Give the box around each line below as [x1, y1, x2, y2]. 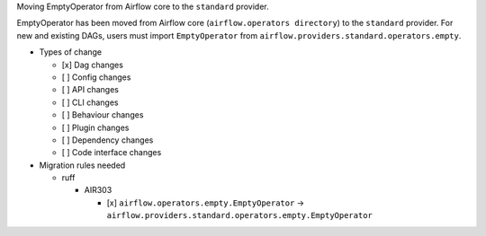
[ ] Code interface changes [61, 147, 162, 158]
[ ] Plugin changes [61, 122, 130, 133]
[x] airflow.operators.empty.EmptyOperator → [106, 197, 305, 208]
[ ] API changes [61, 84, 119, 95]
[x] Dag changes [61, 59, 123, 70]
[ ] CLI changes [61, 97, 119, 108]
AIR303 [84, 185, 112, 196]
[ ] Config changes [61, 72, 131, 83]
